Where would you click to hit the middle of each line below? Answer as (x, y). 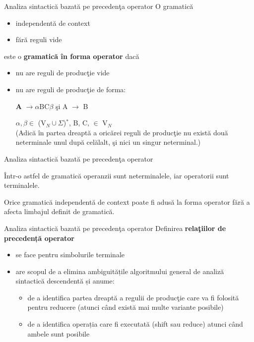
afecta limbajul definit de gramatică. (59, 211)
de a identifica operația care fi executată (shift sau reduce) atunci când (135, 324)
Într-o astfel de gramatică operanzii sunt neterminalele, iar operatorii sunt (117, 175)
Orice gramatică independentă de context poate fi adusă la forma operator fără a (127, 201)
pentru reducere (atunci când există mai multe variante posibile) (126, 307)
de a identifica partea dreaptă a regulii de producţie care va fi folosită (133, 297)
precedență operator (39, 238)
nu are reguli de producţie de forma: (71, 89)
